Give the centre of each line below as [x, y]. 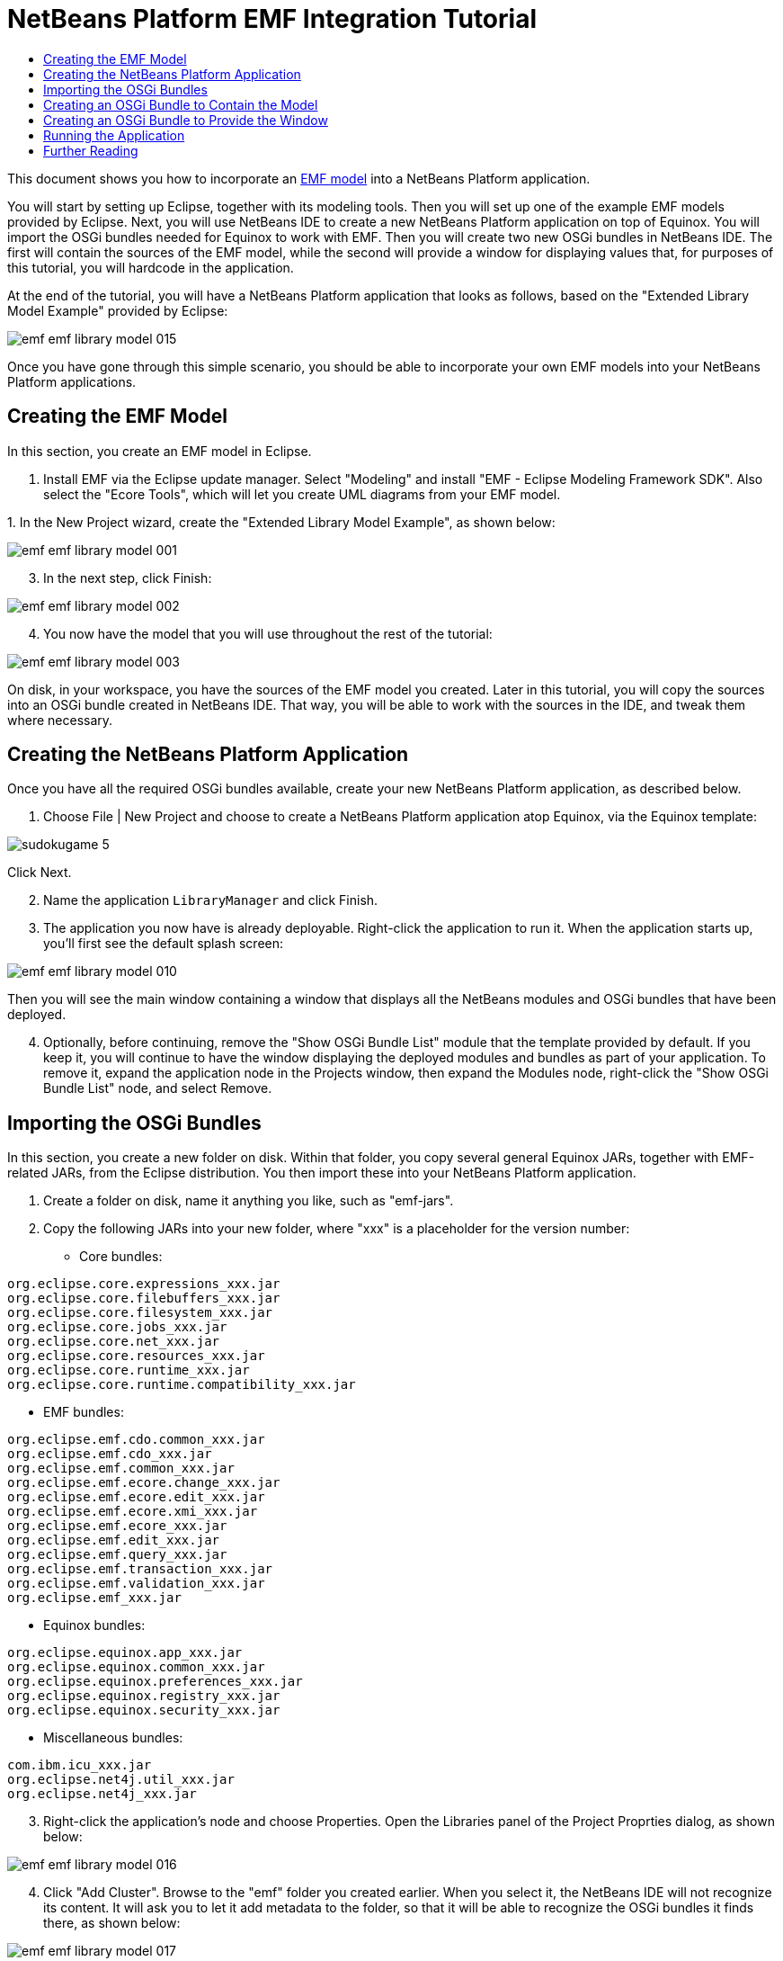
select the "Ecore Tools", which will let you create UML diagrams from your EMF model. [302, 494]
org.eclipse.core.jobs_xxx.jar [117, 1327]
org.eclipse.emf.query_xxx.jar [117, 1555]
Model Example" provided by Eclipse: [118, 310]
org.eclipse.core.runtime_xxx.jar [129, 1370]
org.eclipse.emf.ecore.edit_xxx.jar [136, 1497]
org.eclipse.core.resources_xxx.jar [136, 1356]
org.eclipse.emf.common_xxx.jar [121, 1469]
